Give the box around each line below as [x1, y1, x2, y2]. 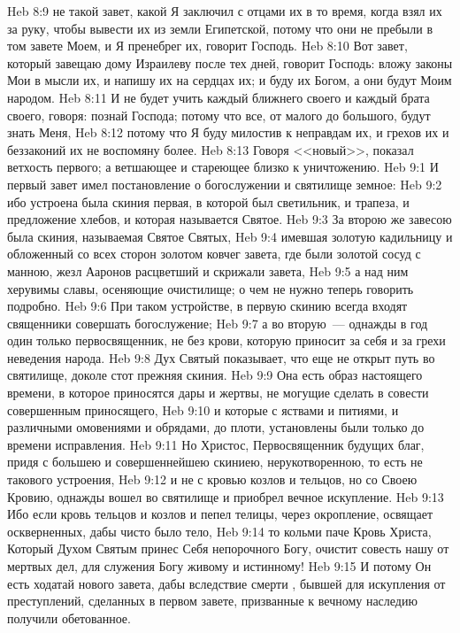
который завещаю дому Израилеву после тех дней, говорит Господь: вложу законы [7, 53, 453, 72]
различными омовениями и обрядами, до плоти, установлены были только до [7, 418, 425, 436]
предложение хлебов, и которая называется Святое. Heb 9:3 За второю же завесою [7, 210, 452, 228]
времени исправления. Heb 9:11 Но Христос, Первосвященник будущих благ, [7, 435, 425, 453]
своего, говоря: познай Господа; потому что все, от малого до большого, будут [7, 105, 431, 124]
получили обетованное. [7, 608, 131, 627]
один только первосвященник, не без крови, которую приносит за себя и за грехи [7, 331, 446, 350]
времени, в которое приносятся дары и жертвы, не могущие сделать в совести [7, 383, 429, 402]
